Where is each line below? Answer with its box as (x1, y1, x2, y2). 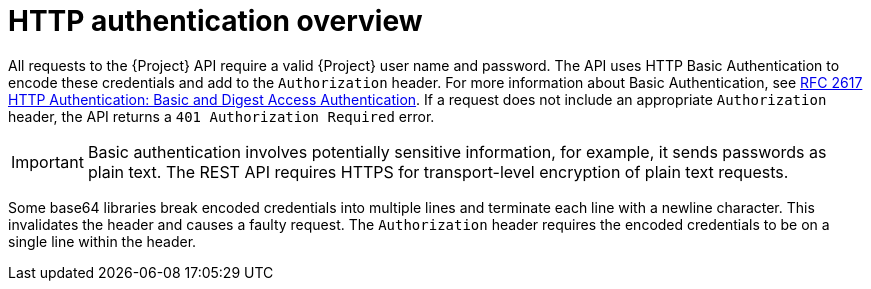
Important (11, 151, 84, 172)
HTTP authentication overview (8, 4, 423, 38)
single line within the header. (8, 232, 197, 250)
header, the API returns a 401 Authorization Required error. (8, 107, 435, 125)
